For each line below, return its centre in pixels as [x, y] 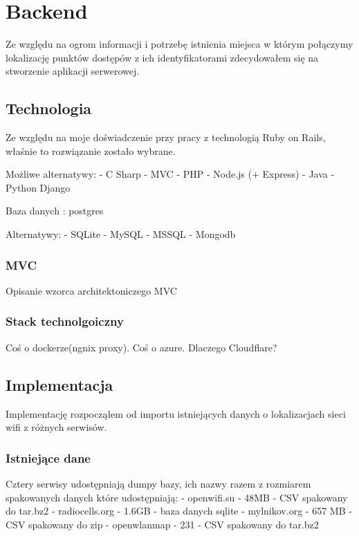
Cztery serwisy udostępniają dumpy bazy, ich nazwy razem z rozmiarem [158, 483]
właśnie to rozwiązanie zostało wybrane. [91, 150]
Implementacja [59, 384]
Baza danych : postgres [55, 211]
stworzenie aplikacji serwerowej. [73, 71]
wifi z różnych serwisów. [56, 427]
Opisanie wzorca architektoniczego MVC [91, 290]
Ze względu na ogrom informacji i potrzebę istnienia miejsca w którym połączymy [179, 44]
